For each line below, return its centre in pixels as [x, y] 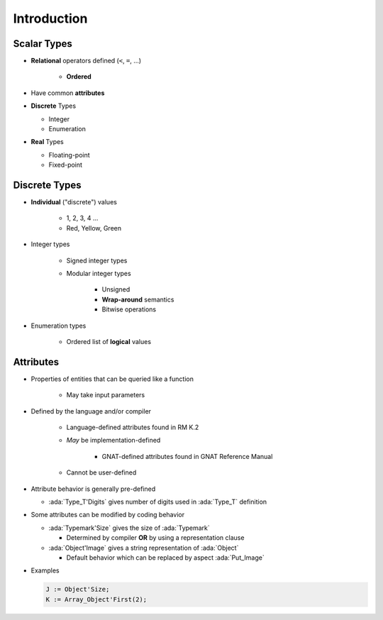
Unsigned [116, 289]
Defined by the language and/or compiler [91, 411]
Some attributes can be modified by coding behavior [107, 515]
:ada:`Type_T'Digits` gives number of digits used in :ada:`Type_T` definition [158, 502]
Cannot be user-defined [101, 472]
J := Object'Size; [78, 589]
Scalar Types [43, 44]
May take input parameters [106, 395]
